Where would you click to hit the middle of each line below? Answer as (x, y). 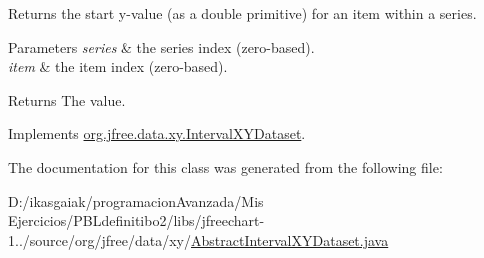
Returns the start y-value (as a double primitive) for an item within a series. (242, 13)
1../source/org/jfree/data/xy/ (99, 239)
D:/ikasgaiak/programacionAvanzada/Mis (136, 200)
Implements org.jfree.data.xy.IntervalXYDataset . (157, 133)
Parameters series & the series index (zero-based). (161, 46)
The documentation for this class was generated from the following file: (225, 166)
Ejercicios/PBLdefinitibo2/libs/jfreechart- (136, 220)
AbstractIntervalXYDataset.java (290, 239)
